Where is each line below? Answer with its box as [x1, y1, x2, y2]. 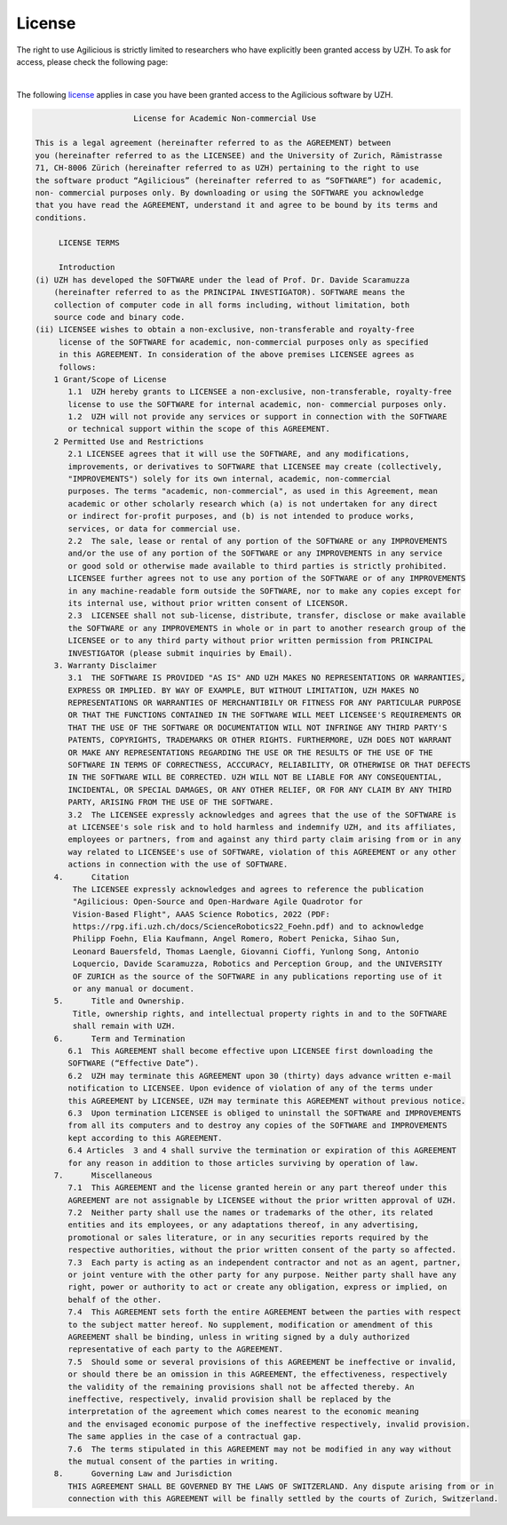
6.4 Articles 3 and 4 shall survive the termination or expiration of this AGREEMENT [67, 1146, 457, 1155]
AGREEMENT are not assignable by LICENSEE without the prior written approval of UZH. [67, 1195, 457, 1205]
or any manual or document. [72, 984, 195, 994]
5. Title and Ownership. [53, 996, 186, 1006]
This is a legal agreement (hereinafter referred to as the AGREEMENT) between [35, 138, 392, 148]
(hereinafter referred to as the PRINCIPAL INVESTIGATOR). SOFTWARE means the [53, 287, 406, 298]
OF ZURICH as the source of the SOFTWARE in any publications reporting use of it [72, 971, 443, 981]
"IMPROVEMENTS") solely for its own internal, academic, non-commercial [67, 474, 392, 484]
